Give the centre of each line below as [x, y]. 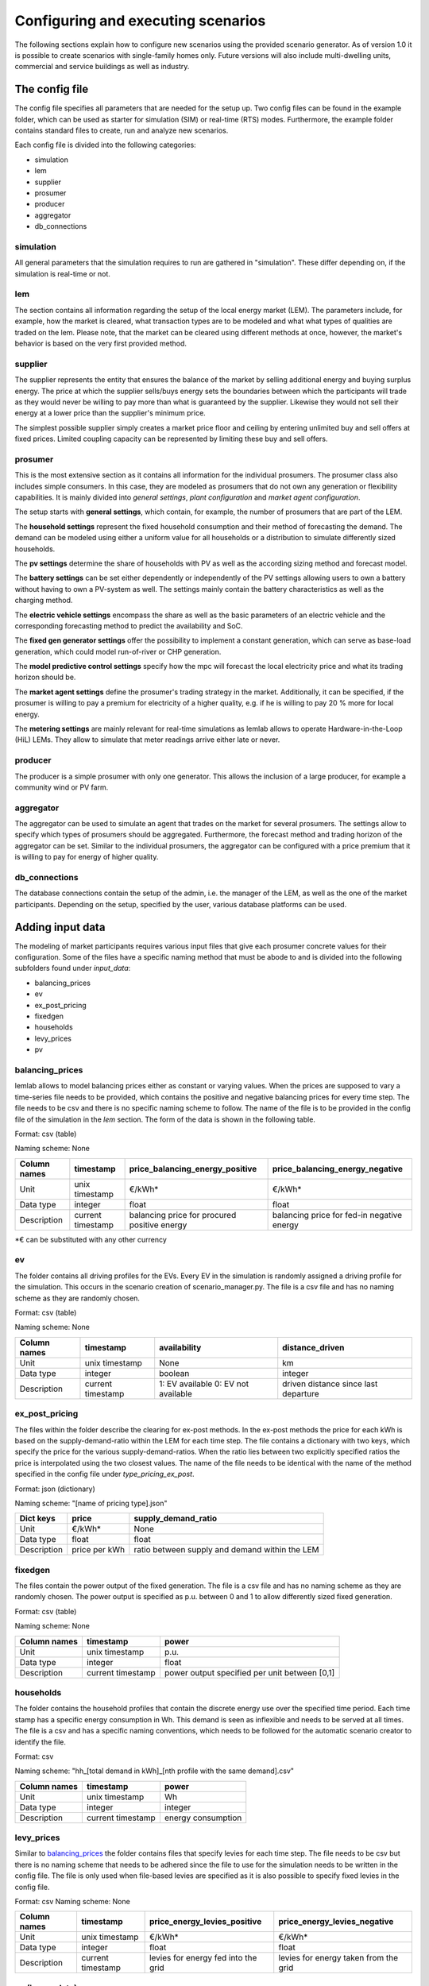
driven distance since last [330, 1384]
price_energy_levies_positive [205, 1922]
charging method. [44, 601]
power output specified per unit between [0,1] [249, 1672]
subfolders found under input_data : [73, 968]
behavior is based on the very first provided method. [100, 343]
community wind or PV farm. [62, 787]
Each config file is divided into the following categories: [105, 145]
